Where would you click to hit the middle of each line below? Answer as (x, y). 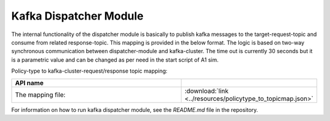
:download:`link (206, 90)
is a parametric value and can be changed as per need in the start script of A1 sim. (115, 60)
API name (29, 82)
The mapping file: (40, 95)
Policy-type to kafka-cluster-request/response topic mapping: (90, 71)
